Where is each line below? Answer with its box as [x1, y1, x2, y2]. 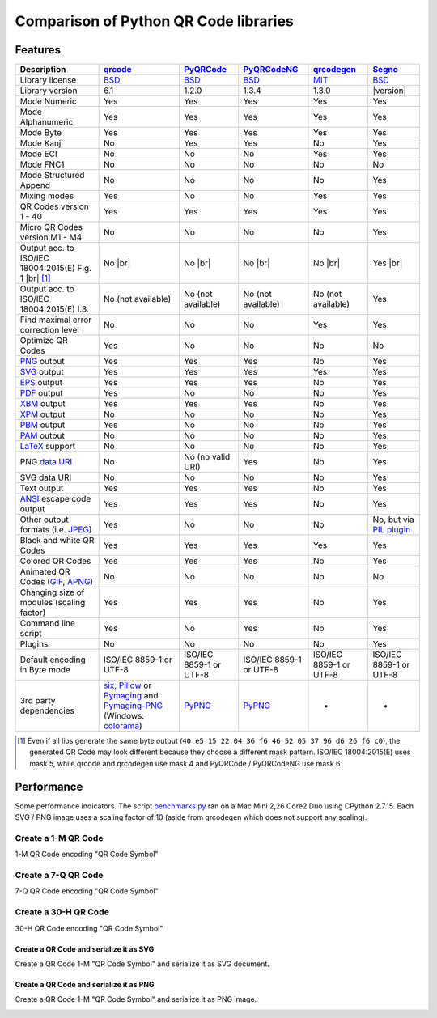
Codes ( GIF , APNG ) [19, 576, 94, 587]
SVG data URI [19, 472, 72, 483]
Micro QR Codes [19, 222, 83, 233]
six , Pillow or [103, 680, 152, 691]
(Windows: [103, 710, 145, 722]
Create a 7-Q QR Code [15, 870, 104, 881]
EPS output [19, 377, 63, 388]
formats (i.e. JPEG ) [19, 524, 92, 536]
